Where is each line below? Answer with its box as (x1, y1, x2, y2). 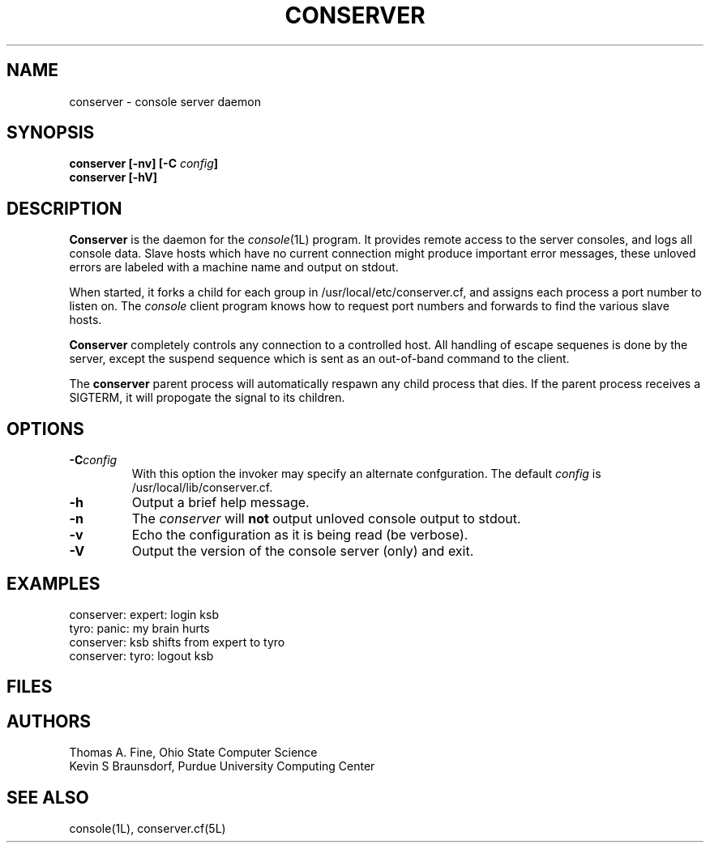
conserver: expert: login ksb (69, 607, 219, 621)
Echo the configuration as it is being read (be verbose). (131, 527, 468, 544)
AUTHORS (6, 710, 92, 732)
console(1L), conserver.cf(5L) (69, 821, 226, 836)
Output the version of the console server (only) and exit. (131, 543, 474, 560)
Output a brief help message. (131, 494, 310, 511)
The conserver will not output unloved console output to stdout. (131, 510, 521, 527)
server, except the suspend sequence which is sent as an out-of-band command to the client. (69, 352, 570, 366)
